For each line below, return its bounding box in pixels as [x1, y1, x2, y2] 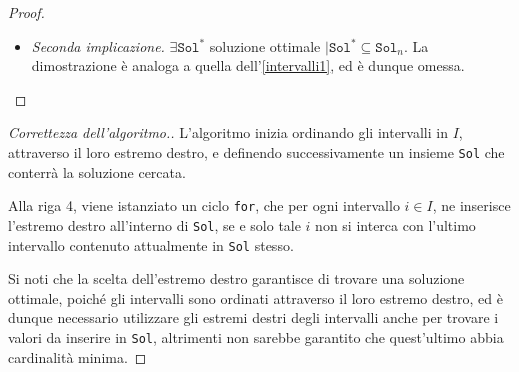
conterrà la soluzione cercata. [8, 161, 186, 182]
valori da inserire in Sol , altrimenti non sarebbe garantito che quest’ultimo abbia [8, 326, 504, 347]
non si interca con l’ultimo [315, 214, 476, 235]
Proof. [8, 2, 45, 22]
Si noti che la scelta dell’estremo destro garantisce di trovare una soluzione [8, 268, 465, 289]
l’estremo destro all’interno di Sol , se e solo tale [8, 214, 301, 235]
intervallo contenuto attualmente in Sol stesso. [8, 234, 294, 255]
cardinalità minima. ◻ [8, 346, 147, 367]
